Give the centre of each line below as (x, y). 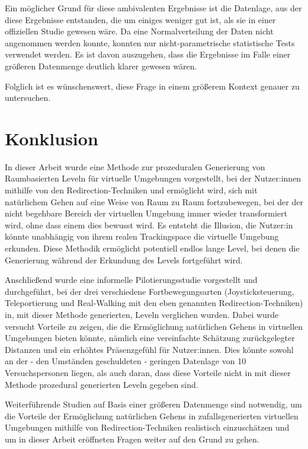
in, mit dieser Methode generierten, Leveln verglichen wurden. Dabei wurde (142, 314)
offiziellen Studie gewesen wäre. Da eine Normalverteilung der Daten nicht (139, 31)
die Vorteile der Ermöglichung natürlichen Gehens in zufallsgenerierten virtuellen (152, 415)
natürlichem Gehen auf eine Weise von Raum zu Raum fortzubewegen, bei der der (154, 201)
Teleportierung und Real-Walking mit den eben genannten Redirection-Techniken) (154, 303)
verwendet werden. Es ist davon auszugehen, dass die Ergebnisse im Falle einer (148, 54)
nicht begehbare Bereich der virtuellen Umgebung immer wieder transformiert (146, 213)
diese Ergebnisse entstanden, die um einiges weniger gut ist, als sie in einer (140, 19)
